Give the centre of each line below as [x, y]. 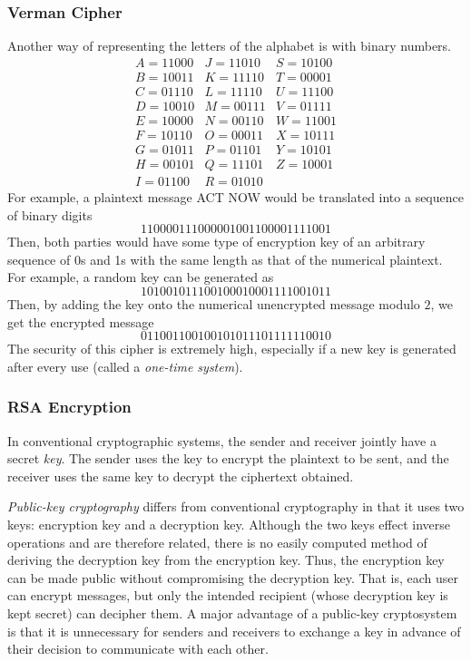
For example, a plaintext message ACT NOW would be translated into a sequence [235, 197]
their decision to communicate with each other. [138, 649]
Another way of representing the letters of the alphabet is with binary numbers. [230, 46]
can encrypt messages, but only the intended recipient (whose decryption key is [228, 595]
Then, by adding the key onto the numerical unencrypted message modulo [214, 304]
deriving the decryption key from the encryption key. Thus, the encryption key [226, 560]
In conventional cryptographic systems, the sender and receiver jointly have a [222, 440]
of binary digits [50, 214]
